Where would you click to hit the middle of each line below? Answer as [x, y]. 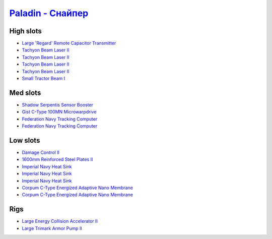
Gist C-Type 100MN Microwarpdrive [59, 112]
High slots [26, 31]
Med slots [25, 93]
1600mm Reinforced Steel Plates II [57, 159]
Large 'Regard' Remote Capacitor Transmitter [69, 43]
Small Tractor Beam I [44, 79]
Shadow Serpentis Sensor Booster [57, 105]
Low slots [25, 140]
